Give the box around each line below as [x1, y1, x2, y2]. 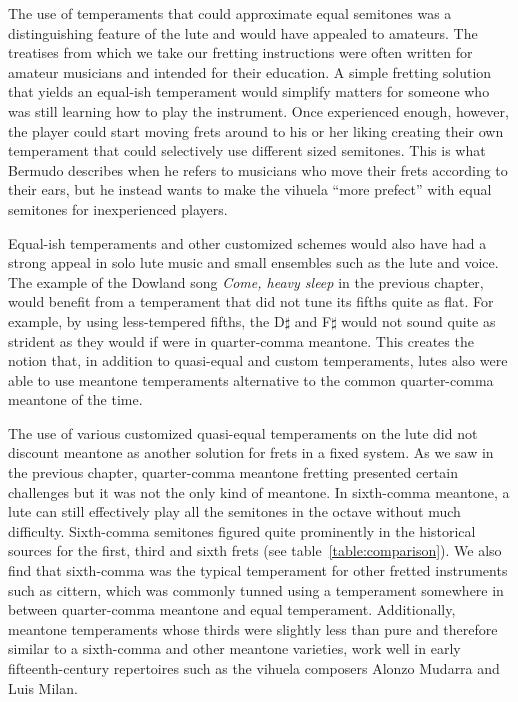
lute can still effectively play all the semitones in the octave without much [8, 501, 461, 522]
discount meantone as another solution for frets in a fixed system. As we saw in [8, 442, 494, 463]
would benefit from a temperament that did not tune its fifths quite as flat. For [8, 291, 494, 312]
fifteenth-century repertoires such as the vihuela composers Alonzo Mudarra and [8, 658, 500, 678]
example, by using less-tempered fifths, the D [8, 310, 285, 331]
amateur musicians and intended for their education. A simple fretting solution [8, 61, 492, 82]
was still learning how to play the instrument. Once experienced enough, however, [8, 100, 509, 121]
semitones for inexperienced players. [8, 198, 228, 219]
